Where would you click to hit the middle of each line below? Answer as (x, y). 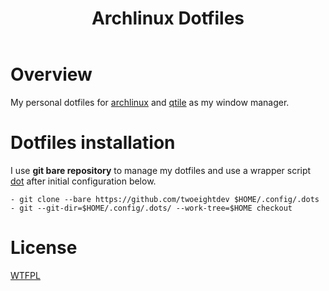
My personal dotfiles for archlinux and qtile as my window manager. (150, 102)
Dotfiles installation (93, 143)
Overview (51, 74)
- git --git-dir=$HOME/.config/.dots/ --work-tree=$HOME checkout (151, 208)
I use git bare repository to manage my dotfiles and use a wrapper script (161, 170)
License (44, 248)
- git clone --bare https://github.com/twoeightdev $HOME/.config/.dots (165, 199)
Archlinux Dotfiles (168, 18)
